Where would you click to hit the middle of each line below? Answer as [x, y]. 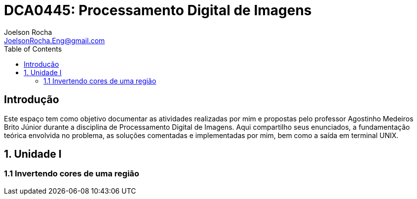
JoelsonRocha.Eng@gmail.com [55, 40]
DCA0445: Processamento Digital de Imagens [158, 10]
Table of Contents [33, 49]
